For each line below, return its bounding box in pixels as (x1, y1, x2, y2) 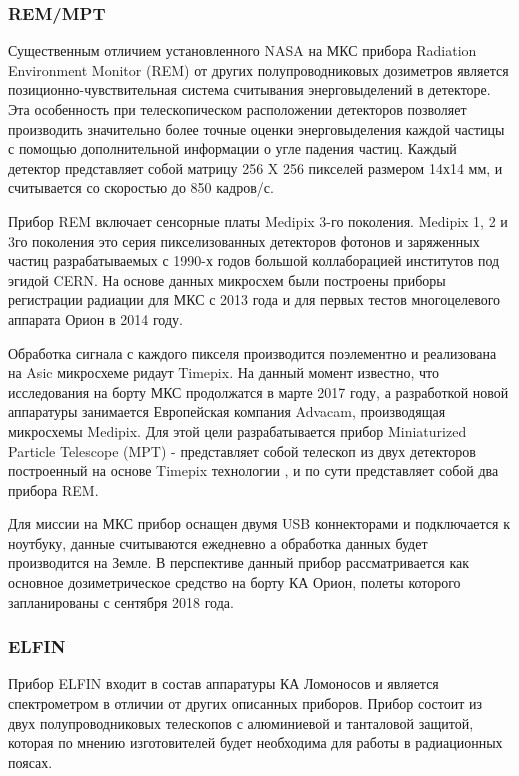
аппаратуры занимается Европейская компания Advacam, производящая (8, 401, 446, 422)
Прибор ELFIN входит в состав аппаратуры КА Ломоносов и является (8, 673, 439, 694)
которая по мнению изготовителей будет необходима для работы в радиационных (8, 732, 503, 753)
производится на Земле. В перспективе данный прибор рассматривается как (8, 552, 470, 573)
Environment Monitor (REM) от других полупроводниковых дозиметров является (8, 59, 509, 80)
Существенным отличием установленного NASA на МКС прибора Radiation (8, 40, 477, 61)
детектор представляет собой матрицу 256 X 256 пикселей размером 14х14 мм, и (8, 157, 503, 178)
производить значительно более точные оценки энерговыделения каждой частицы (8, 118, 505, 139)
